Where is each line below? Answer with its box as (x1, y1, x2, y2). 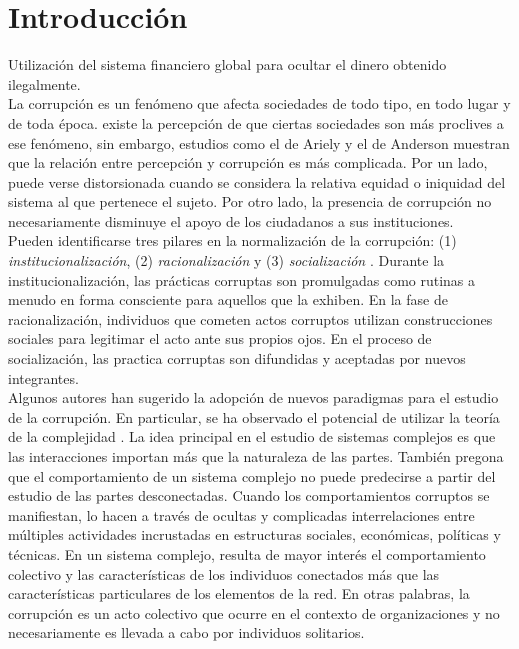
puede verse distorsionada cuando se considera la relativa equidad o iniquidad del (8, 171, 506, 192)
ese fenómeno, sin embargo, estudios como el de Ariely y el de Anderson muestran (8, 132, 510, 153)
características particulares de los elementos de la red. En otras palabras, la (8, 583, 470, 604)
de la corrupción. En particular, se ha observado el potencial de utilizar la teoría (8, 406, 500, 427)
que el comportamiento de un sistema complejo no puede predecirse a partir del (8, 465, 496, 486)
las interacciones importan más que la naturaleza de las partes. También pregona (8, 446, 504, 466)
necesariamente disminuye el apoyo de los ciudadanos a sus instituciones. (8, 210, 454, 231)
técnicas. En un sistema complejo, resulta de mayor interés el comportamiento (8, 543, 486, 564)
